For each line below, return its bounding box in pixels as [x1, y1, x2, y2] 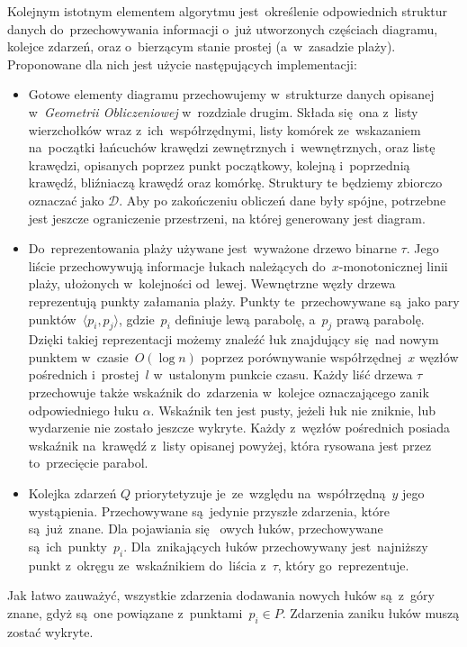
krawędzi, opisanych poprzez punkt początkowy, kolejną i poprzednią [28, 155, 410, 174]
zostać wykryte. [7, 622, 94, 641]
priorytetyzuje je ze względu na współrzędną [134, 484, 386, 503]
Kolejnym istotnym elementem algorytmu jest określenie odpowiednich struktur [7, 2, 447, 20]
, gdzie [118, 309, 155, 328]
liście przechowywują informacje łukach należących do [28, 256, 326, 275]
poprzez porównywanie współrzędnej [201, 347, 402, 366]
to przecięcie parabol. [28, 453, 148, 472]
